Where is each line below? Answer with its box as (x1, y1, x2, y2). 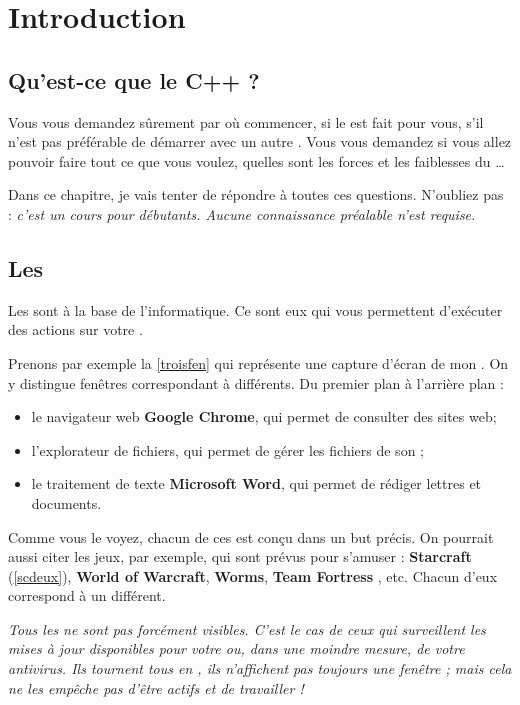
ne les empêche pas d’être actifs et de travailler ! (8, 677, 304, 698)
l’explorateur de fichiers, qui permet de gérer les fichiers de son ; (31, 439, 424, 460)
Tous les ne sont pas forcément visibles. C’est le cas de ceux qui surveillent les (8, 618, 486, 639)
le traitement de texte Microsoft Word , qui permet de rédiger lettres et (31, 473, 482, 494)
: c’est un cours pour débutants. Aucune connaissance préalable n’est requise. (8, 203, 476, 224)
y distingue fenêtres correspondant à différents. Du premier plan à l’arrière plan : (8, 372, 504, 393)
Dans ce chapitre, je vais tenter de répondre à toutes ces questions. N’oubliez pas (8, 184, 504, 205)
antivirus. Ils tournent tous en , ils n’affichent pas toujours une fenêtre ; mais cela (8, 658, 512, 679)
